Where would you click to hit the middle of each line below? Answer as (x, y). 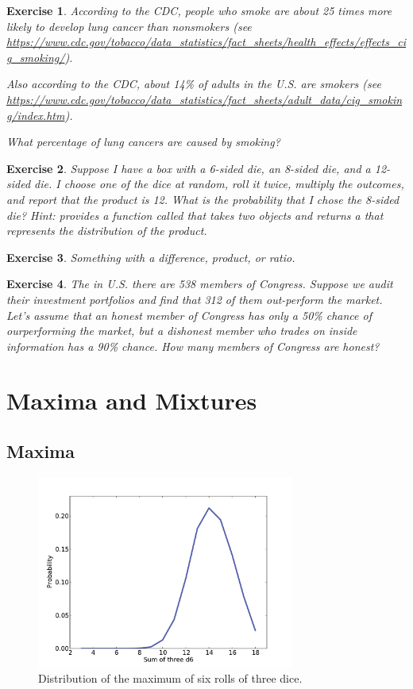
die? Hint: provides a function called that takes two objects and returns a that (195, 215)
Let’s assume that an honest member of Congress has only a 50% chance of (189, 315)
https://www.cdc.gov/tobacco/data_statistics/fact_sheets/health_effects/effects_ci (206, 42)
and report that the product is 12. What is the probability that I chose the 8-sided (203, 199)
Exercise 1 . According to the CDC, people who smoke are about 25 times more (199, 10)
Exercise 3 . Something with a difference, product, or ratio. (151, 257)
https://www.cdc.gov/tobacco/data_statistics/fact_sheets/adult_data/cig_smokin (205, 99)
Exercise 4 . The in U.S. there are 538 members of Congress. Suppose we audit (200, 284)
